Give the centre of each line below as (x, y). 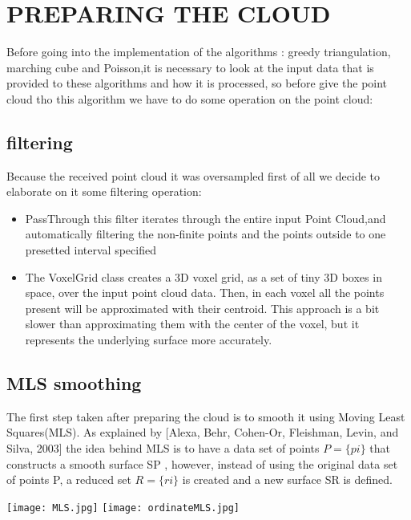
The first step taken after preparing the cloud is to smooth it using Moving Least (206, 416)
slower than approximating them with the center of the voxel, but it (192, 324)
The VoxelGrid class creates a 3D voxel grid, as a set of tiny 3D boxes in (203, 276)
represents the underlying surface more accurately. (149, 340)
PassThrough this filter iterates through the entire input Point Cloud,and (205, 218)
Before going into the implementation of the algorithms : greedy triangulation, (199, 52)
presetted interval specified (91, 250)
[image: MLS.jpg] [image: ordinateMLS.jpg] (123, 508)
